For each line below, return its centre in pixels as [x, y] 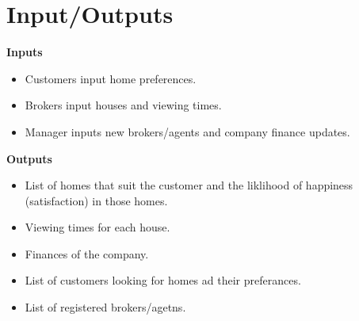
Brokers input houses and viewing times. [123, 105]
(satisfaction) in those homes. [96, 200]
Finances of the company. [87, 253]
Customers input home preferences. [111, 78]
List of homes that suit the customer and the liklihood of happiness [189, 185]
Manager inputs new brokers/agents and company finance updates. [187, 131]
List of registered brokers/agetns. [105, 307]
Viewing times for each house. [97, 227]
